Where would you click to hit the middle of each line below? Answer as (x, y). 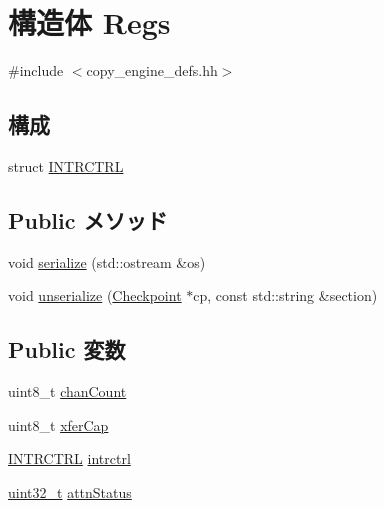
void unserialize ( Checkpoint (95, 295)
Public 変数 (67, 349)
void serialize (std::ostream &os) (107, 261)
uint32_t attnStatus (70, 491)
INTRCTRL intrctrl (69, 458)
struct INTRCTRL (66, 165)
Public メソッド (88, 219)
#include (36, 70)
